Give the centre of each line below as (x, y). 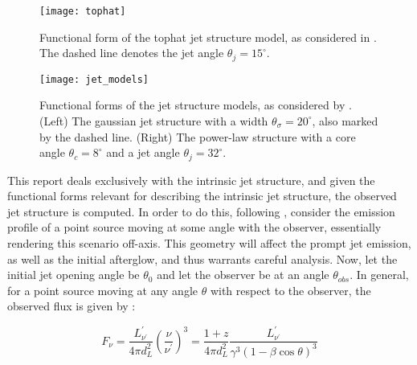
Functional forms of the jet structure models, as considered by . (196, 105)
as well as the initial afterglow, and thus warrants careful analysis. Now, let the (202, 258)
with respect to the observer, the (290, 290)
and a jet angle (143, 152)
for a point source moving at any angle (102, 290)
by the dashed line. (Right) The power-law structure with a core (198, 136)
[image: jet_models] (94, 79)
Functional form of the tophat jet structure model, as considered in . (208, 37)
